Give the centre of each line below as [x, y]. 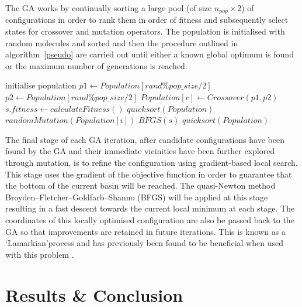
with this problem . [40, 254]
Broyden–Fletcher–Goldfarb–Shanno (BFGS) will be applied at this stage [137, 197]
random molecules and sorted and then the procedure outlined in [122, 42]
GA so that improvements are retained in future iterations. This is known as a [145, 231]
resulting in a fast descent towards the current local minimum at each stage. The [150, 208]
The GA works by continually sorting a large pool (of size [109, 8]
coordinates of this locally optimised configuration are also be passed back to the [150, 219]
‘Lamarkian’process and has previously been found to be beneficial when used [144, 243]
